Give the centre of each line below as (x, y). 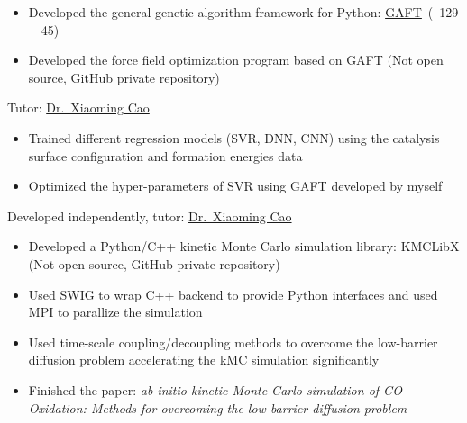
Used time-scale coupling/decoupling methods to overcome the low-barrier (233, 342)
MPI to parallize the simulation (115, 312)
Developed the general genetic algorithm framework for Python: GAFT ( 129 (243, 12)
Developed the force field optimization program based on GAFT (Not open (236, 60)
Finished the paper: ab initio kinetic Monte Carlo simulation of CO (215, 389)
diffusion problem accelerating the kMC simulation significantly (204, 360)
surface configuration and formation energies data (165, 155)
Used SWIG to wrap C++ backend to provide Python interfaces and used (233, 294)
